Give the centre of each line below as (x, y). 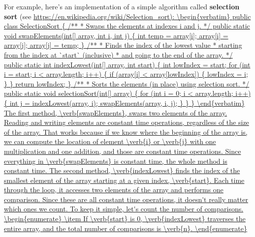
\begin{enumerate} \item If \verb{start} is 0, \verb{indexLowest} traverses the (125, 219)
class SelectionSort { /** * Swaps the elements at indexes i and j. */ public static (127, 26)
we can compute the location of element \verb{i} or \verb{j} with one (110, 141)
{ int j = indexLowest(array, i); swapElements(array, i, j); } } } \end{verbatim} (125, 103)
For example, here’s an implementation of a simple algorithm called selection (122, 6)
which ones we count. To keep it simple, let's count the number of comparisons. (124, 209)
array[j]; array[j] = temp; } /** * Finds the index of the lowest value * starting (123, 45)
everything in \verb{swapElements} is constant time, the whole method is (116, 161)
